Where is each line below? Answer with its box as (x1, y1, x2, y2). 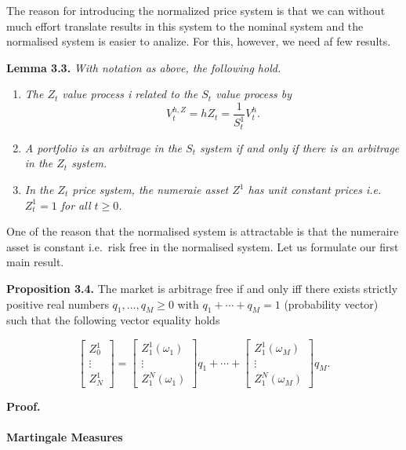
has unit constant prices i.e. (248, 181, 382, 198)
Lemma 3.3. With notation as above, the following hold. (6, 59, 281, 75)
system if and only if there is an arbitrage (199, 139, 400, 155)
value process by (216, 86, 292, 102)
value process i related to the (62, 86, 198, 102)
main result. (6, 254, 64, 270)
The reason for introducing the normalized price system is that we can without (6, 2, 386, 18)
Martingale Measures (6, 429, 123, 445)
